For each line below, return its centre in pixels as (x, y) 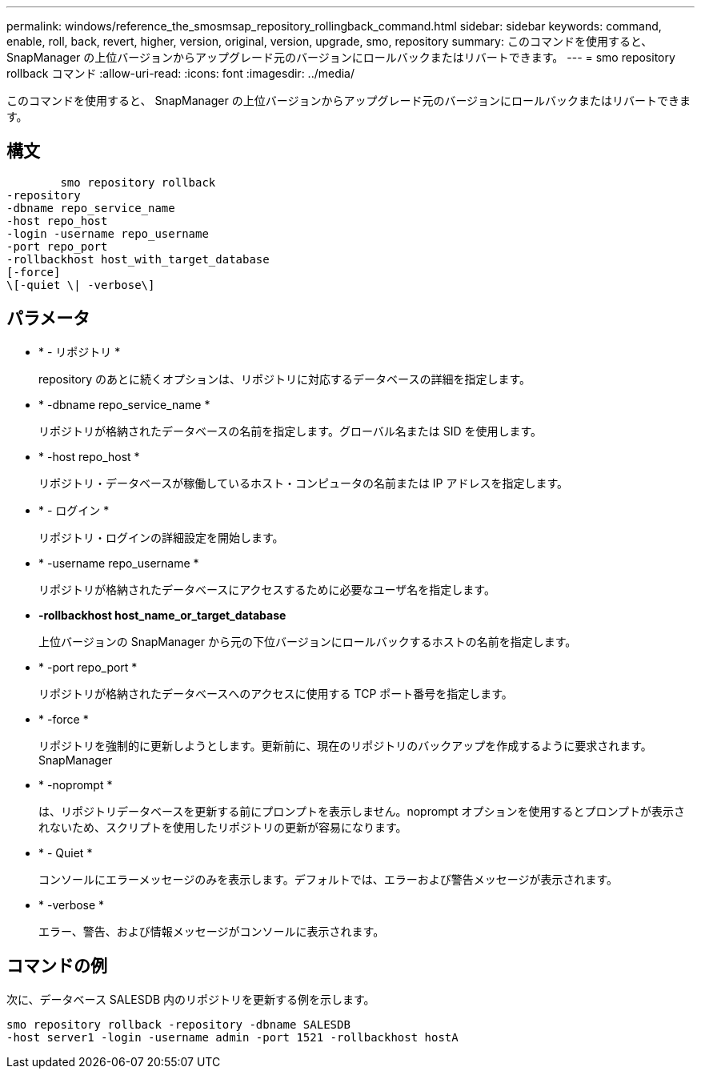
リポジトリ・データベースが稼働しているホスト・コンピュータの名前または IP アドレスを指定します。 (304, 483)
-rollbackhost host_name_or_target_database (162, 615)
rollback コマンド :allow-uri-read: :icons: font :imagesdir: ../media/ (181, 73)
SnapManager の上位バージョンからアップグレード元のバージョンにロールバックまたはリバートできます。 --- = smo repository (341, 57)
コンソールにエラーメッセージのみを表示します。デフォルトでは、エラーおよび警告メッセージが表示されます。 (328, 879)
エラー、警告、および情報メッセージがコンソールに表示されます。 (212, 931)
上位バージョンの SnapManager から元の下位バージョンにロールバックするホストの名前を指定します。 (308, 641)
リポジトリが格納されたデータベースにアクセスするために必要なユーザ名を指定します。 (267, 589)
